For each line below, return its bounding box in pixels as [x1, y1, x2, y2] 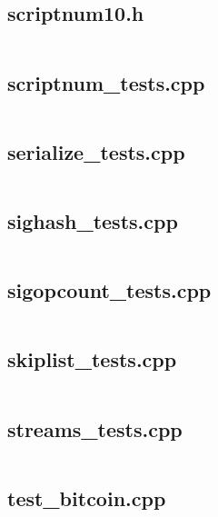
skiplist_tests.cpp [7, 345, 177, 373]
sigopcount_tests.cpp [7, 276, 212, 304]
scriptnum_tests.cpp [7, 68, 205, 96]
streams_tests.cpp [7, 414, 183, 442]
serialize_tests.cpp [7, 137, 185, 165]
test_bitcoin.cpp [7, 483, 166, 512]
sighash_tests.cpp [7, 207, 178, 234]
